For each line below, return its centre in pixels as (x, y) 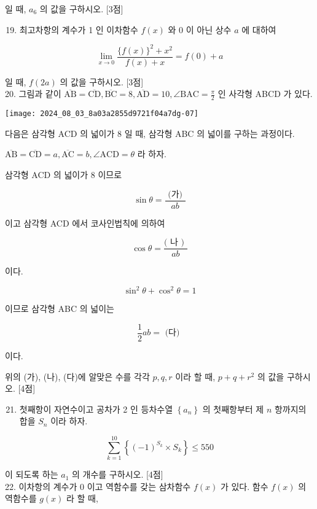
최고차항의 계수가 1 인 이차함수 (79, 29)
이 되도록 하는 (32, 474)
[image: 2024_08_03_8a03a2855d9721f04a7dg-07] (102, 114)
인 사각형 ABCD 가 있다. (265, 94)
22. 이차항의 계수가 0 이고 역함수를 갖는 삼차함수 (98, 486)
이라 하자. (69, 421)
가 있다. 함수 (244, 486)
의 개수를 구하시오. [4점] (118, 474)
